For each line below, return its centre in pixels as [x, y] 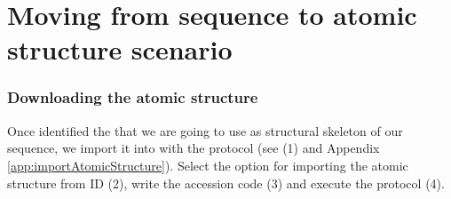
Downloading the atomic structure [133, 97]
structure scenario [120, 49]
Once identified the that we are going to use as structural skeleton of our [205, 130]
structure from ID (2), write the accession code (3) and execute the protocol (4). [226, 183]
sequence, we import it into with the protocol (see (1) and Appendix [194, 148]
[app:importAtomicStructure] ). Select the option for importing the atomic [208, 165]
